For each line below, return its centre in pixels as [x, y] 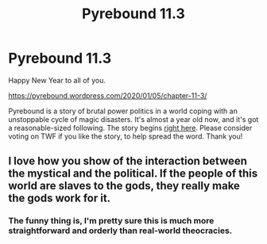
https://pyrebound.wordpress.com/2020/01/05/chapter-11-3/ [108, 95]
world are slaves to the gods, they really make [124, 186]
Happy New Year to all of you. [57, 80]
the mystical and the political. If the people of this [133, 174]
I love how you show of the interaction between [128, 161]
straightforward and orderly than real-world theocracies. [120, 231]
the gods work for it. [60, 198]
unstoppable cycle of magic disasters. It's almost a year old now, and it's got [133, 119]
